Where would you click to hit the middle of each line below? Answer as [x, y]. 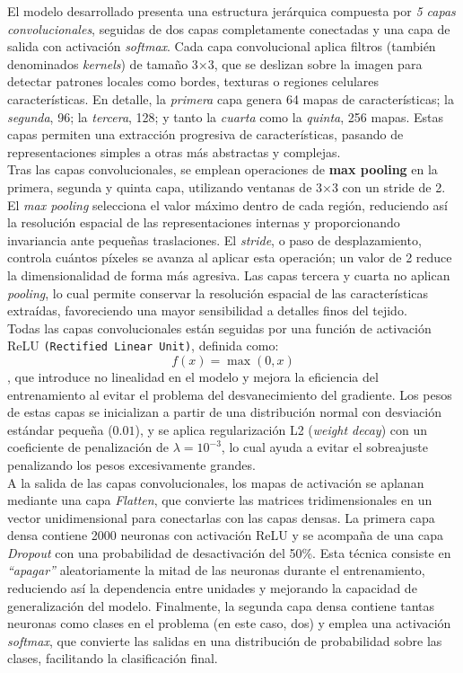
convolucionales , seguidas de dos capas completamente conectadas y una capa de [229, 28]
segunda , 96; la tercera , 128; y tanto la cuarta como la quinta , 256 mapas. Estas [226, 116]
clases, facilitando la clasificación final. [113, 658]
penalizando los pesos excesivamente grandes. [131, 464]
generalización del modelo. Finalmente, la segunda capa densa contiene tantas [221, 605]
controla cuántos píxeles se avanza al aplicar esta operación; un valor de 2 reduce [230, 257]
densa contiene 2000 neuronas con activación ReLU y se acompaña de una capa [225, 535]
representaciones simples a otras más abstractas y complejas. [174, 151]
